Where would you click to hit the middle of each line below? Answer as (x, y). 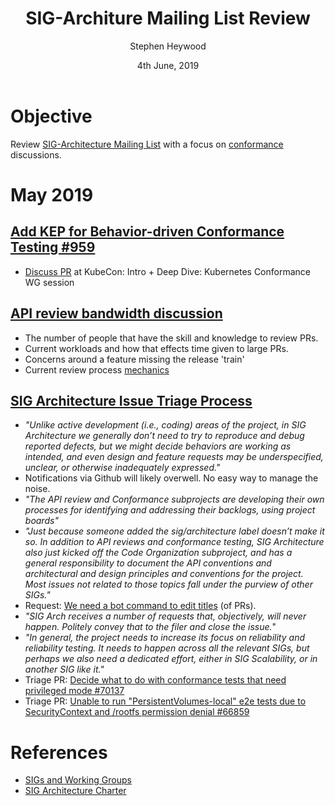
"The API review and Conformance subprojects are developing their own (174, 499)
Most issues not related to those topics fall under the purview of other (168, 584)
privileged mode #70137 (74, 691)
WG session (49, 282)
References (59, 752)
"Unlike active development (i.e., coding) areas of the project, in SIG (165, 425)
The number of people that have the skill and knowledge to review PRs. (171, 338)
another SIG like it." (64, 669)
